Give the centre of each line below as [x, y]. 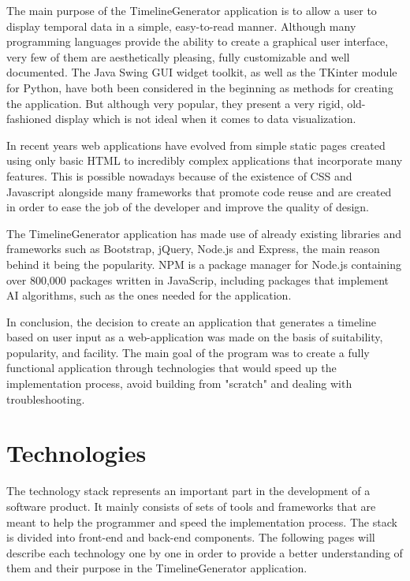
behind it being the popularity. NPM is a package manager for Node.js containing [204, 264]
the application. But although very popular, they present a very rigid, [175, 103]
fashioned [29, 119]
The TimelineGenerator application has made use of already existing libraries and [204, 233]
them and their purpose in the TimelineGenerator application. [157, 568]
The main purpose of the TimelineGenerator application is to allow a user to [192, 10]
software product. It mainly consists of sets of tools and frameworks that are [191, 506]
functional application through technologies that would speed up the [171, 368]
